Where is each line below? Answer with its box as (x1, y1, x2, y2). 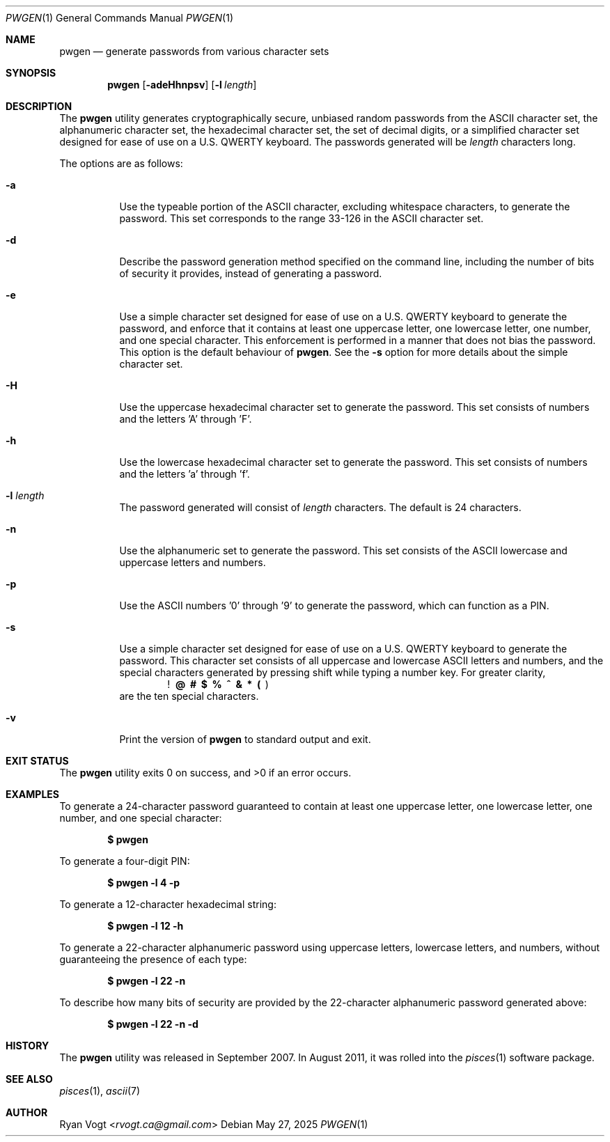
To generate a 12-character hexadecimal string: (59, 898, 276, 910)
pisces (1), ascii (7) (59, 1085, 141, 1097)
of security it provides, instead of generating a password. (119, 267, 382, 279)
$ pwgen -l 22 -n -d (107, 1018, 198, 1030)
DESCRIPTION (6, 100, 72, 112)
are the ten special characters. (119, 690, 259, 702)
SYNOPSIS (6, 67, 56, 79)
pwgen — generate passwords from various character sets (59, 45, 329, 57)
